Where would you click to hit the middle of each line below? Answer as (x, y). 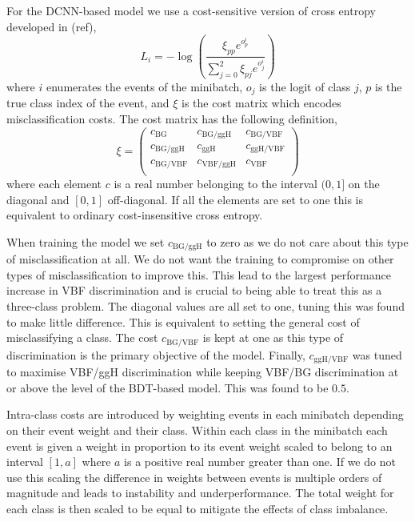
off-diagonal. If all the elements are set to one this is (235, 199)
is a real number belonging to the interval (215, 184)
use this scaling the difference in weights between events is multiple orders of (194, 477)
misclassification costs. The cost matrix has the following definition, (172, 118)
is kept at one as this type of (273, 337)
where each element (54, 184)
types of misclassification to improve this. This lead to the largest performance (199, 274)
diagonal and (38, 199)
